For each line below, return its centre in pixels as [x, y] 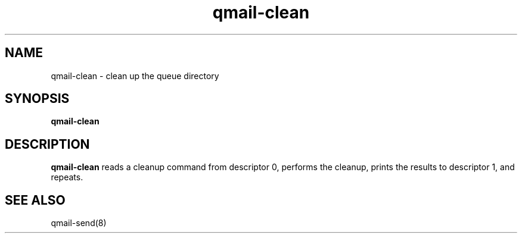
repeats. [67, 177]
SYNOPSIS [37, 99]
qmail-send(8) [79, 223]
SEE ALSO [35, 200]
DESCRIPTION [47, 144]
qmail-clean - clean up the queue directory [135, 76]
